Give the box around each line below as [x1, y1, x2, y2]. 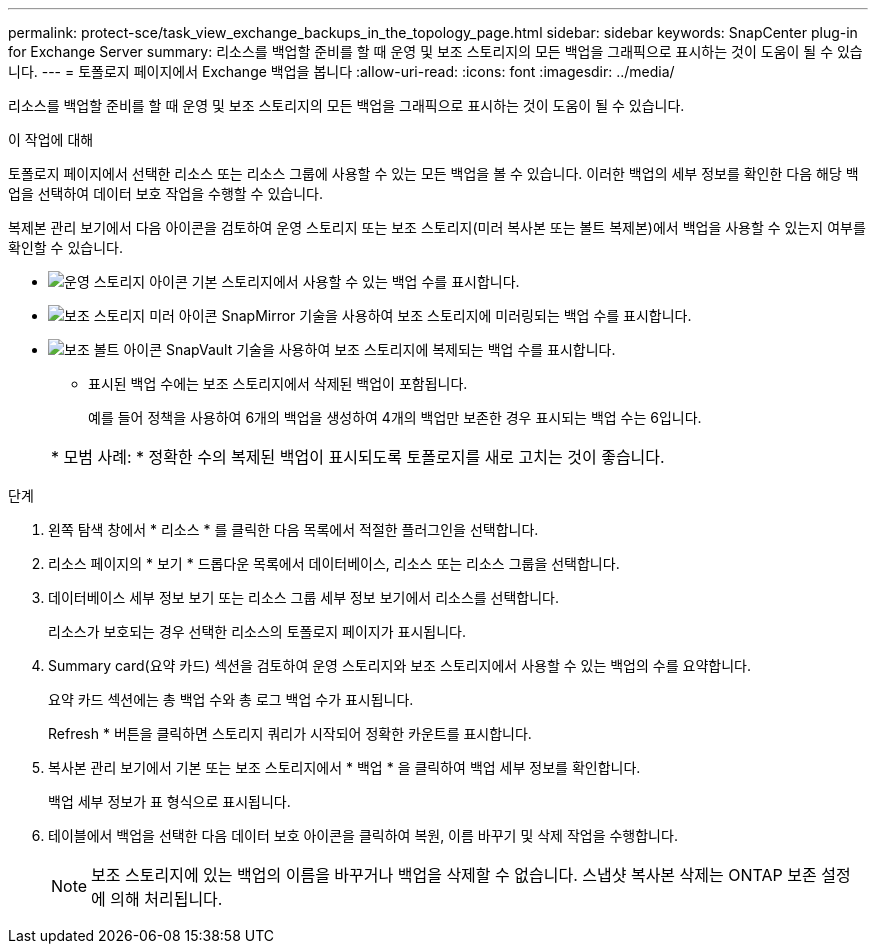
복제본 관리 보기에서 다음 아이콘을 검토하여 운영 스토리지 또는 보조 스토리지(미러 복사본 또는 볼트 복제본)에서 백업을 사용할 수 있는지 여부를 [8, 219, 866, 236]
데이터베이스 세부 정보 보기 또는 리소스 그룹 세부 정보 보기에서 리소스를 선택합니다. [48, 589, 560, 606]
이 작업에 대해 [8, 131, 94, 148]
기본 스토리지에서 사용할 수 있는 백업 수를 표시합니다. [191, 273, 520, 290]
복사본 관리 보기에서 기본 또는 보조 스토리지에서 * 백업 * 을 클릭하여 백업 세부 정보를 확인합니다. [48, 759, 641, 776]
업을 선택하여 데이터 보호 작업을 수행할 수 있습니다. [8, 185, 323, 202]
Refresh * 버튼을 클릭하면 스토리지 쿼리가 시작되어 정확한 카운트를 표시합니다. [48, 725, 532, 742]
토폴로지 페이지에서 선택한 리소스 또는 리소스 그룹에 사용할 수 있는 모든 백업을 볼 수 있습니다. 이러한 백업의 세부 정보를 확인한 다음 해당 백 [8, 165, 859, 182]
